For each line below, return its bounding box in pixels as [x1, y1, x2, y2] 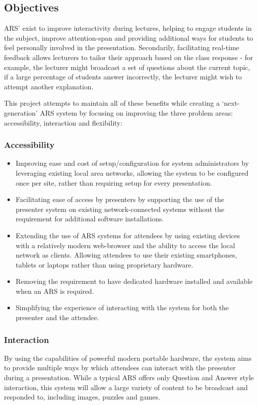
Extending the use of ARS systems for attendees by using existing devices [15, 230, 240, 240]
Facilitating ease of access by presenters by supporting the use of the [15, 194, 224, 204]
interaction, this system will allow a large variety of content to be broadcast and [4, 382, 248, 392]
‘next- [222, 98, 240, 108]
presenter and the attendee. [15, 312, 99, 323]
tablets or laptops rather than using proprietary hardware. [15, 259, 193, 270]
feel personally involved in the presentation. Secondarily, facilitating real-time [4, 42, 240, 53]
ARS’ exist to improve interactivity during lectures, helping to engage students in [4, 23, 252, 33]
